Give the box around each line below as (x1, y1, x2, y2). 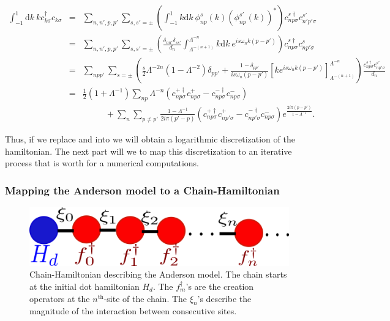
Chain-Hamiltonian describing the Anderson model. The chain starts (29, 268, 287, 281)
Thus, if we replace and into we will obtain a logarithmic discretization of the (5, 133, 295, 146)
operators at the (29, 292, 90, 304)
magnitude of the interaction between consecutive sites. (29, 304, 237, 317)
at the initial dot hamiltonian (29, 280, 140, 293)
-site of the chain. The (103, 292, 187, 304)
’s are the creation (186, 280, 254, 293)
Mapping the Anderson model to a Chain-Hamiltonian (5, 182, 280, 197)
